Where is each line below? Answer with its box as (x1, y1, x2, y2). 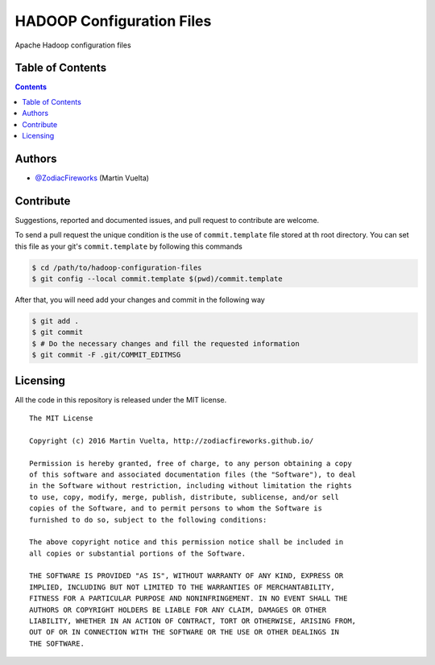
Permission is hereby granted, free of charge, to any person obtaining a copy (29, 459, 352, 468)
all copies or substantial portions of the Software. (29, 548, 246, 558)
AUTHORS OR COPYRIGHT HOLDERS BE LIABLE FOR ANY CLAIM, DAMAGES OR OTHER (29, 605, 327, 614)
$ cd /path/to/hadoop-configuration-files (31, 262, 202, 272)
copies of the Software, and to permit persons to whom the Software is (29, 504, 322, 513)
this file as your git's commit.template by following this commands (14, 242, 243, 251)
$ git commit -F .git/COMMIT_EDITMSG (31, 350, 181, 360)
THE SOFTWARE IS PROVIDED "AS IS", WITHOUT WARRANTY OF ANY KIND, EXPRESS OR (29, 572, 344, 580)
